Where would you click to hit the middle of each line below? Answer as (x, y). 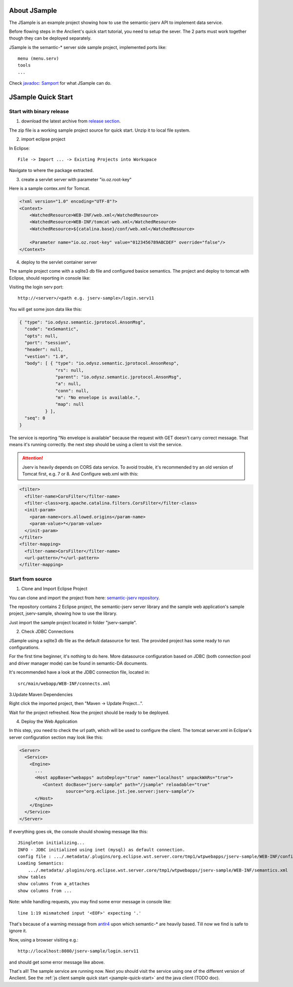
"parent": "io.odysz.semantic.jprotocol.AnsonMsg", (118, 377)
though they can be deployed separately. (50, 38)
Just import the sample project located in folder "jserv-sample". (73, 622)
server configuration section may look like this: (56, 737)
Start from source (31, 579)
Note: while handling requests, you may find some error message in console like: (90, 902)
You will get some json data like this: (46, 309)
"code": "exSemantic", (52, 329)
